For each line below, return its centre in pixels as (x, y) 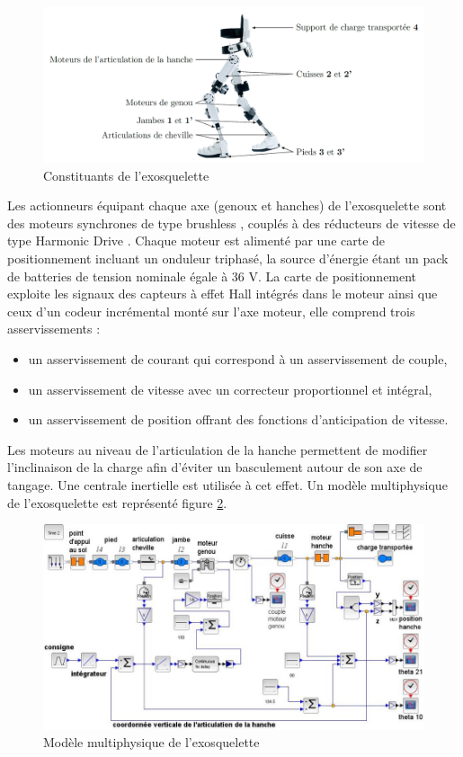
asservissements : (54, 329)
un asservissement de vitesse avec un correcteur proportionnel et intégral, (230, 389)
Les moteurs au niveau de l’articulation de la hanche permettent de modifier (218, 449)
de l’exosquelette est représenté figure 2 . (117, 502)
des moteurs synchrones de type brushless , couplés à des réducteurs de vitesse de (231, 223)
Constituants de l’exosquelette (126, 175)
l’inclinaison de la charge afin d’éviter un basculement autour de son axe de (215, 467)
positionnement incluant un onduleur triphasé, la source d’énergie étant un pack (228, 258)
